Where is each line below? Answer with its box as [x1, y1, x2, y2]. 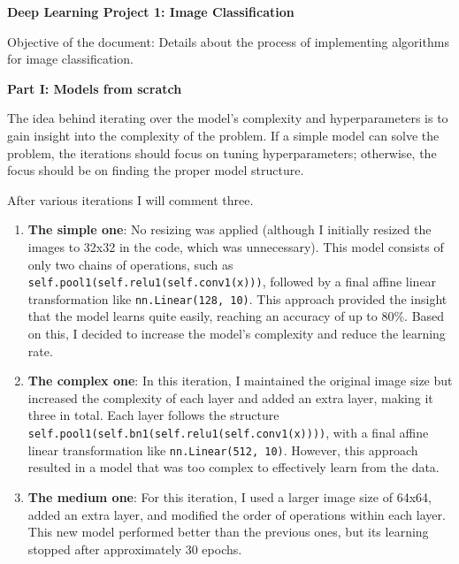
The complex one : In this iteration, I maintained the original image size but [27, 371, 453, 390]
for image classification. [7, 50, 134, 68]
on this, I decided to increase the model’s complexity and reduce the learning [27, 324, 446, 343]
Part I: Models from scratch [7, 79, 182, 97]
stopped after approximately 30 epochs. [27, 539, 242, 558]
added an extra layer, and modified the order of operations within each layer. [27, 505, 446, 523]
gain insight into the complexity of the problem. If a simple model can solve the [7, 126, 440, 144]
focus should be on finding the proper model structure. [7, 161, 304, 179]
